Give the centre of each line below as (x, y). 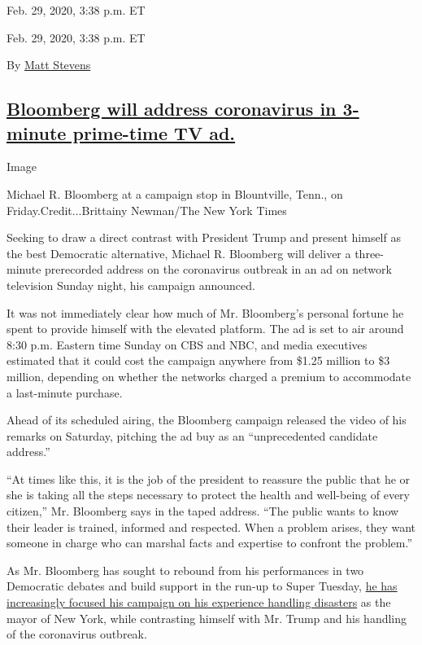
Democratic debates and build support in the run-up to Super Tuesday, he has (202, 586)
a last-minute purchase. (65, 392)
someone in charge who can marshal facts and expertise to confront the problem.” (210, 543)
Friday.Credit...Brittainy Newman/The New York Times (147, 210)
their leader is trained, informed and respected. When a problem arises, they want (211, 527)
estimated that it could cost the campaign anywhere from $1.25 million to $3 (198, 360)
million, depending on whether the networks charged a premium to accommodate (209, 376)
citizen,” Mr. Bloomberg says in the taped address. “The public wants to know (203, 511)
